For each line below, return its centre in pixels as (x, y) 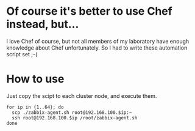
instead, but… (43, 24)
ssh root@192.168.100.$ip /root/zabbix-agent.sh (75, 118)
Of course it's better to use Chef (89, 11)
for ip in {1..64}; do (35, 107)
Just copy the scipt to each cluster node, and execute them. (82, 95)
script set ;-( (22, 54)
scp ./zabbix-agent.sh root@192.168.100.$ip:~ (72, 112)
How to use (35, 79)
